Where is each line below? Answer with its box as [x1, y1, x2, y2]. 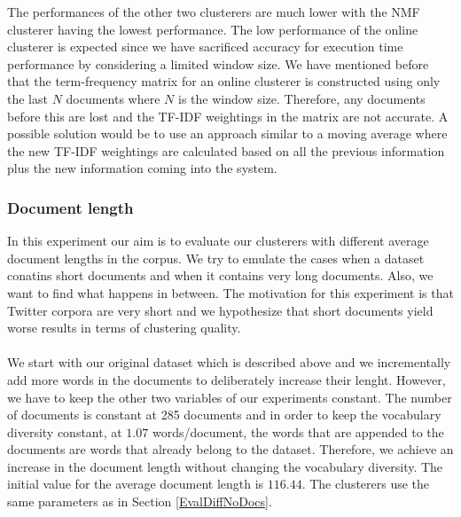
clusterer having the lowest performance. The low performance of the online [7, 20, 418, 38]
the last [7, 89, 48, 107]
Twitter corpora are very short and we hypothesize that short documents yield [7, 301, 434, 319]
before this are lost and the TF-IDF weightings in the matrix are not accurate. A [7, 106, 449, 125]
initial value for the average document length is [7, 474, 264, 493]
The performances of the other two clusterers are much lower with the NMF [7, 3, 420, 20]
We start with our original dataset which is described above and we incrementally [7, 353, 451, 372]
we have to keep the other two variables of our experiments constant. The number [7, 388, 452, 406]
